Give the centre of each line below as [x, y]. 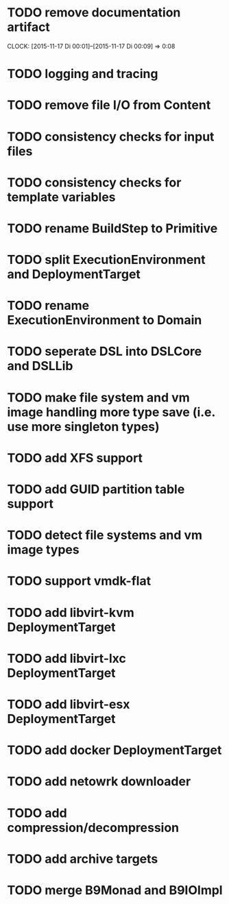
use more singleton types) [83, 427]
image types [44, 550]
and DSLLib [40, 366]
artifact [28, 27]
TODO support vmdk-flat [79, 581]
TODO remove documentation [94, 13]
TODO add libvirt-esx [69, 704]
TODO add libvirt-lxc [67, 658]
